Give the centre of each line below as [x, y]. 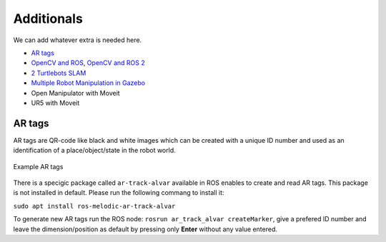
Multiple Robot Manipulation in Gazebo [88, 83]
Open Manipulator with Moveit [76, 93]
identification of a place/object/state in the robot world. [94, 151]
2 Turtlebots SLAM [59, 73]
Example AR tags [38, 166]
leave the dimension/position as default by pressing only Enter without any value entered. [145, 229]
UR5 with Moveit [55, 103]
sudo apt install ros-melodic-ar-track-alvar [94, 206]
